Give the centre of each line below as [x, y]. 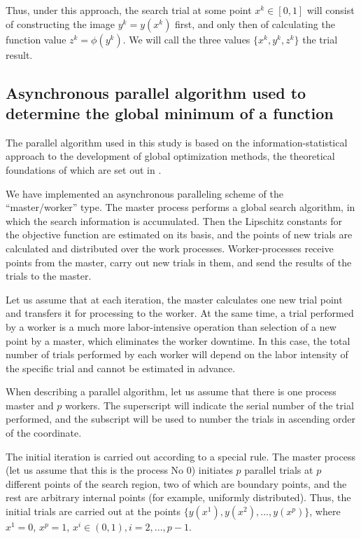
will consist [331, 10]
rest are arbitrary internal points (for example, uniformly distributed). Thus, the [178, 497]
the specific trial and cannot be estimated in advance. [121, 368]
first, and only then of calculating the [255, 23]
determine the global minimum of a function [170, 112]
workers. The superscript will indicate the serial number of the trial [209, 405]
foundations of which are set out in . [84, 169]
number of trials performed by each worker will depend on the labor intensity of [177, 354]
